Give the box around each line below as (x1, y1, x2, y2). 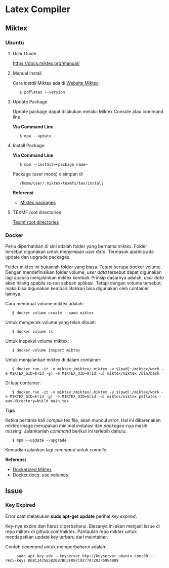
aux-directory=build (5, 399, 49, 404)
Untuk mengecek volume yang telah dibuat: (5, 319, 96, 326)
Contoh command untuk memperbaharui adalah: (5, 544, 107, 550)
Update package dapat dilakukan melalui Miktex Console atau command (12, 108, 163, 115)
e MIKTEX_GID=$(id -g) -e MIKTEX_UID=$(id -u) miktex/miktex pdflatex (5, 394, 157, 399)
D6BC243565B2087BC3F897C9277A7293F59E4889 (27, 558, 119, 563)
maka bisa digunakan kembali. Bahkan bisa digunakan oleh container (5, 286, 149, 292)
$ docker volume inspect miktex (12, 348, 80, 353)
